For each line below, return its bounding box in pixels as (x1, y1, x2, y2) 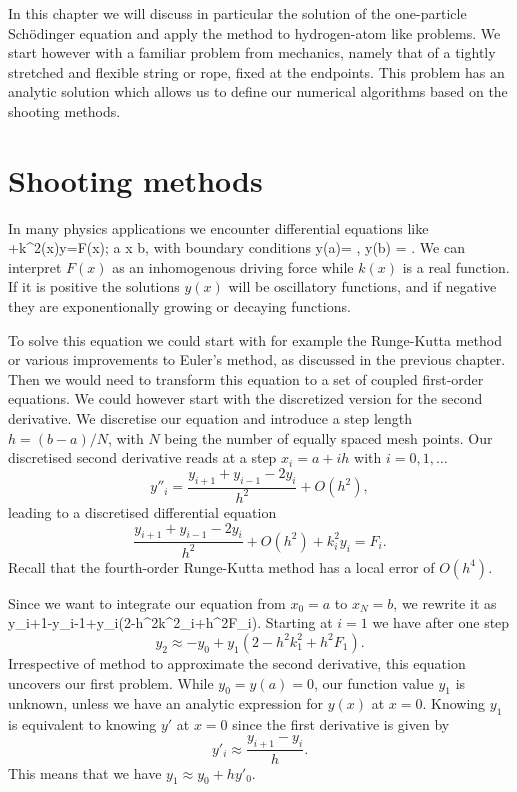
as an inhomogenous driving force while (112, 256, 354, 277)
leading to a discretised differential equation (8, 501, 277, 522)
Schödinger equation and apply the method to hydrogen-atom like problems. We (8, 22, 501, 43)
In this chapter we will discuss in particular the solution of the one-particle (8, 3, 467, 23)
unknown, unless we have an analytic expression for (8, 693, 323, 714)
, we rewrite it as (393, 592, 497, 613)
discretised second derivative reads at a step (8, 447, 277, 468)
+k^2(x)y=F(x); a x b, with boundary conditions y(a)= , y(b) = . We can (8, 237, 465, 258)
